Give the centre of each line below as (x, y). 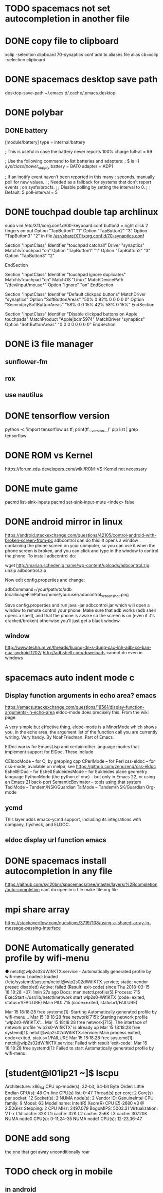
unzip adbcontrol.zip (26, 570)
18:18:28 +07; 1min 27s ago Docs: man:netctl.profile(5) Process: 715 (72, 992)
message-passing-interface (33, 928)
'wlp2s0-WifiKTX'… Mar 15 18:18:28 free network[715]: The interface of (76, 1022)
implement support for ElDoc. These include (49, 752)
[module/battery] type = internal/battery (45, 142)
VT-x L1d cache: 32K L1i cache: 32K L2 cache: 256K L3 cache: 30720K (76, 1114)
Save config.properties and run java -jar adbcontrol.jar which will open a (77, 605)
